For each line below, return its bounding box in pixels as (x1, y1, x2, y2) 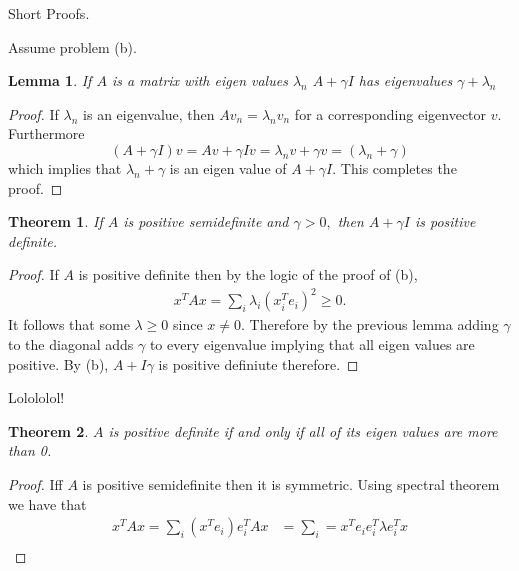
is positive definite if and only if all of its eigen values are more (108, 420, 498, 441)
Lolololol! (8, 387, 65, 408)
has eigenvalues (358, 70, 453, 91)
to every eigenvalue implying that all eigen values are (149, 334, 475, 355)
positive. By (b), (8, 353, 109, 374)
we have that (8, 493, 87, 514)
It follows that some (8, 314, 130, 335)
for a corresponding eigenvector (294, 103, 487, 124)
